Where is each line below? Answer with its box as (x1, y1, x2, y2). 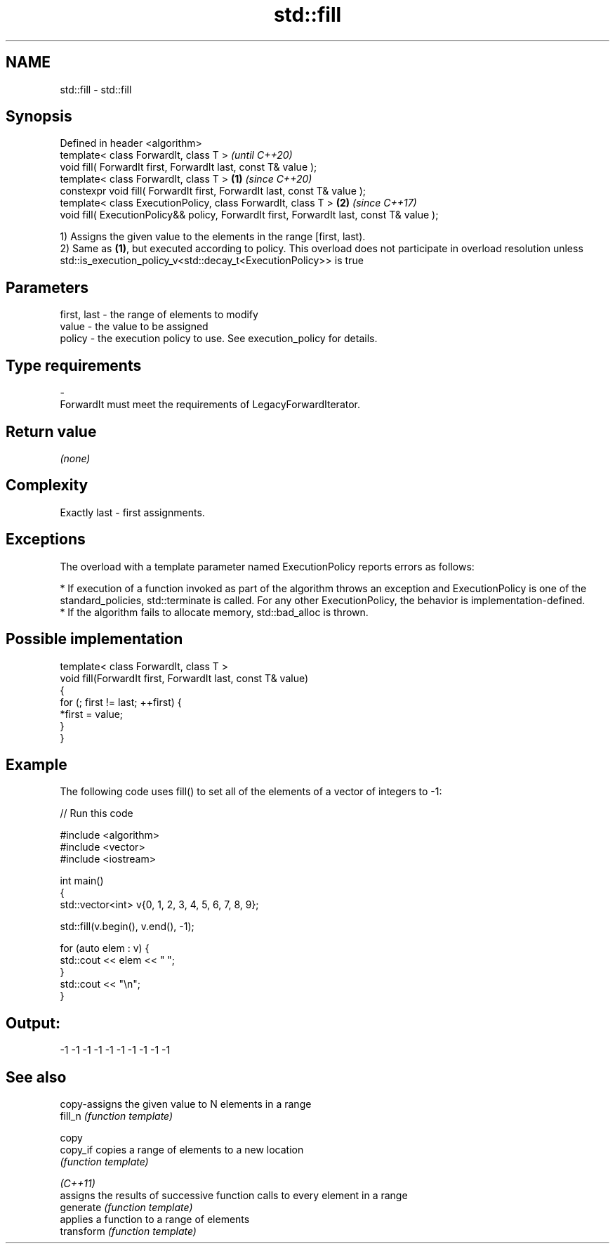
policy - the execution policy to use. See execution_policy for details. (60, 332, 378, 345)
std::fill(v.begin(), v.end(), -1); (60, 920, 194, 933)
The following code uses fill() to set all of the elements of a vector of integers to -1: (60, 785, 442, 798)
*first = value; (60, 707, 124, 720)
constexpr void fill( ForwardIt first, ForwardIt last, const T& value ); (60, 185, 366, 197)
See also (6, 1068, 67, 1086)
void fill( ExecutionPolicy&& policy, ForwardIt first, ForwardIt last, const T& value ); (60, 209, 439, 221)
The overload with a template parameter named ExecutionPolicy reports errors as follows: (60, 560, 475, 573)
